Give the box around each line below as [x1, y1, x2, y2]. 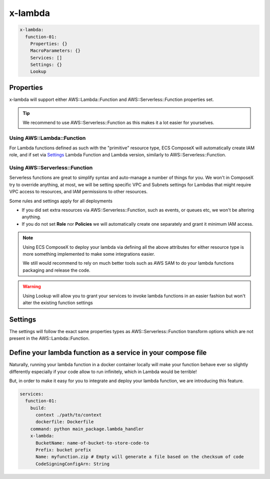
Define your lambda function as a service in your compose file [9, 349, 207, 357]
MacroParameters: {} [30, 48, 81, 53]
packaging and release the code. [22, 267, 90, 273]
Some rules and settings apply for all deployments [9, 198, 112, 204]
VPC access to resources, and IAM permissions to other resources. [9, 189, 148, 195]
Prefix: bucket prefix [35, 447, 91, 453]
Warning [22, 284, 41, 290]
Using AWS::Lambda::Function [9, 134, 86, 141]
